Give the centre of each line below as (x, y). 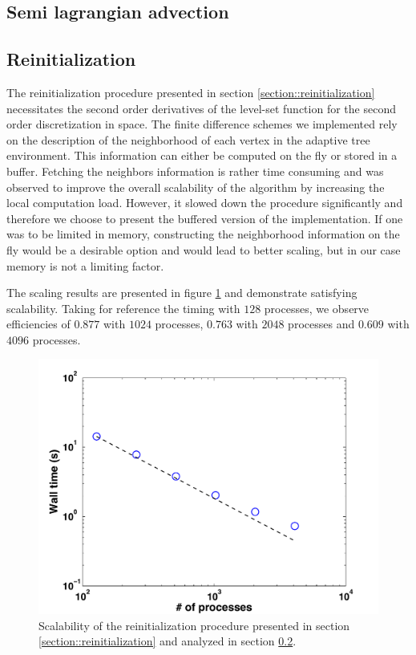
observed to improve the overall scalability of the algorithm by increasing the (196, 187)
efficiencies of (38, 324)
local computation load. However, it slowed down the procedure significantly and (205, 203)
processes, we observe (317, 308)
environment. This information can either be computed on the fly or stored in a (202, 155)
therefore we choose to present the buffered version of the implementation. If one (205, 218)
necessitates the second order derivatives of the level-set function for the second (201, 108)
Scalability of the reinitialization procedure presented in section (194, 625)
